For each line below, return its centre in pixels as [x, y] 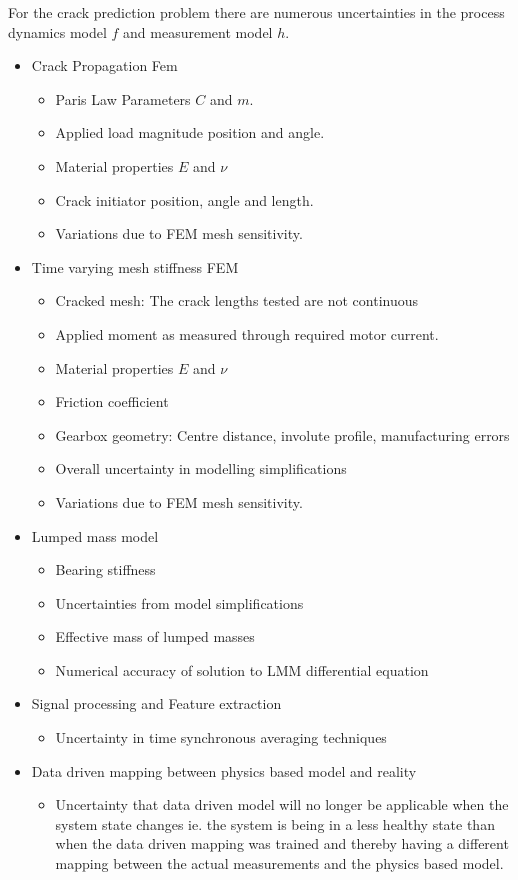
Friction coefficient [112, 401]
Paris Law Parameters [123, 98]
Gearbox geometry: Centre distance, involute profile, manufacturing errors [282, 434]
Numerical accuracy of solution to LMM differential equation [242, 669]
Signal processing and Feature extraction [156, 703]
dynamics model [57, 31]
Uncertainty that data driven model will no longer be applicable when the [282, 804]
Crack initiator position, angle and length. [184, 199]
